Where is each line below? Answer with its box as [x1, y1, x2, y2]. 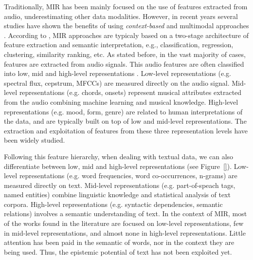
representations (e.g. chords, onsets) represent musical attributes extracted [19, 87, 242, 97]
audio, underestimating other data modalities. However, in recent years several [4, 11, 238, 21]
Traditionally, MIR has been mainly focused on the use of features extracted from [4, 1, 248, 11]
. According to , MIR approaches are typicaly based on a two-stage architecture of [4, 30, 249, 40]
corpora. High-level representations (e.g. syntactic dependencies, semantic [4, 199, 223, 209]
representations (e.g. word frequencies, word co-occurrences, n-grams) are [19, 170, 237, 181]
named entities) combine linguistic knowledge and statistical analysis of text [4, 189, 231, 200]
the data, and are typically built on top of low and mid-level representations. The [4, 116, 247, 126]
